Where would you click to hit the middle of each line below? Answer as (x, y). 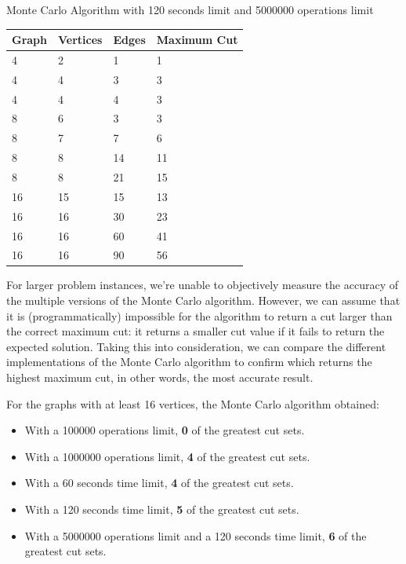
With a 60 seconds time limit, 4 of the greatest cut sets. (159, 483)
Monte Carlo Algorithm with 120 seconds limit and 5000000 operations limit (190, 9)
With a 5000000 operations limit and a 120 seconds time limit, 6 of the (196, 535)
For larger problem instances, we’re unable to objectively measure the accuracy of (203, 285)
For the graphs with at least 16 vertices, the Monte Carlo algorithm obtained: (193, 403)
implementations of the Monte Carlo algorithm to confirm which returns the (189, 362)
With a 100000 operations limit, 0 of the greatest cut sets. (165, 430)
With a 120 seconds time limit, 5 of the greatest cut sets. (162, 509)
